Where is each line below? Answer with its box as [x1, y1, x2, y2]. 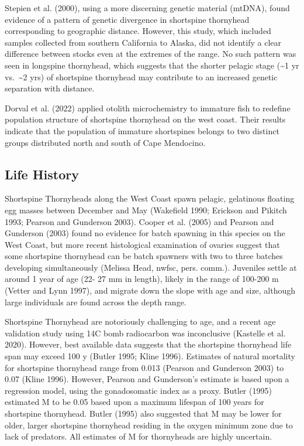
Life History [5, 165, 80, 183]
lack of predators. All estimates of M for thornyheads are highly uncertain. [5, 430, 272, 442]
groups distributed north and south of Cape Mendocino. [5, 136, 206, 148]
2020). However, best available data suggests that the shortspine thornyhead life [5, 338, 292, 350]
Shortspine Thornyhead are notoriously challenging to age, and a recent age [5, 315, 276, 328]
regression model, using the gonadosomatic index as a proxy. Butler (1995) [5, 384, 272, 396]
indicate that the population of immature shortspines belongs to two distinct [5, 124, 279, 137]
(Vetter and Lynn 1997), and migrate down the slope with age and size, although [5, 284, 296, 297]
